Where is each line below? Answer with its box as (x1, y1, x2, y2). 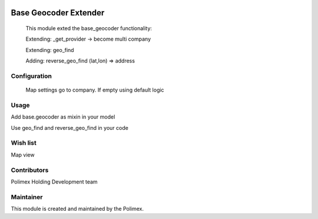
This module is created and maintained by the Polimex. (11, 205, 144, 213)
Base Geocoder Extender (11, 8, 105, 18)
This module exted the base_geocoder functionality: (25, 25, 153, 32)
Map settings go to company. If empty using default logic (25, 86, 164, 94)
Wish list (11, 139, 37, 147)
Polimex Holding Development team (11, 178, 98, 185)
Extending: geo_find (25, 46, 74, 53)
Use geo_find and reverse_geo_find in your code (11, 124, 129, 131)
